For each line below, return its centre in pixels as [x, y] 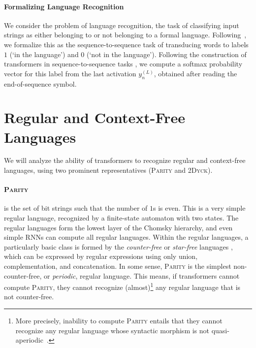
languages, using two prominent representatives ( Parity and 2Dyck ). [108, 170]
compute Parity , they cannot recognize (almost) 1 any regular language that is [122, 286]
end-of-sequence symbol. [40, 83]
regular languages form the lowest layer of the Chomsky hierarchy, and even [118, 227]
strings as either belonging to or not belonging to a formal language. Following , [125, 35]
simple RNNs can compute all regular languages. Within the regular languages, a [126, 237]
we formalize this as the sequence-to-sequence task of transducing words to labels [126, 44]
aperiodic [29, 340]
